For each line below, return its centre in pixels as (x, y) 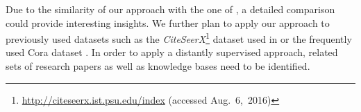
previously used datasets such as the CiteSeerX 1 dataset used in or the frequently (179, 38)
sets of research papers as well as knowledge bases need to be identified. (158, 66)
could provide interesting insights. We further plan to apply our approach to (168, 22)
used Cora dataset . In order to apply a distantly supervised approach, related (172, 52)
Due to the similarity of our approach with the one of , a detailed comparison (170, 9)
